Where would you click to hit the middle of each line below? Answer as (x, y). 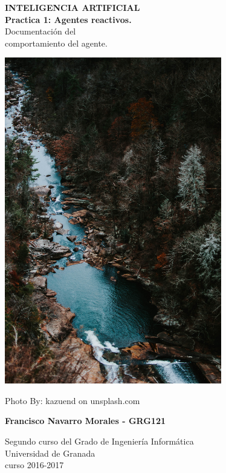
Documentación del (40, 31)
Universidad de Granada (50, 453)
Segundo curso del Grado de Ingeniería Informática (99, 441)
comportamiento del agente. (56, 43)
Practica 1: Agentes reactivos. (68, 19)
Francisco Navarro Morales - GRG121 (86, 421)
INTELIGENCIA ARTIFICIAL (73, 7)
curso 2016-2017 (34, 465)
